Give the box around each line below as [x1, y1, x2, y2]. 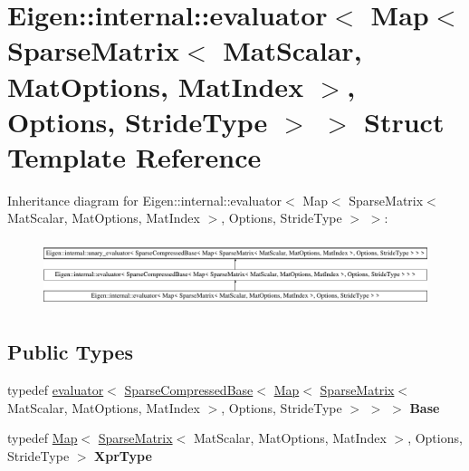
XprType [94, 446, 152, 465]
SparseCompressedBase [124, 380, 254, 399]
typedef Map [7, 428, 78, 447]
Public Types [7, 338, 134, 366]
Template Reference [7, 138, 262, 175]
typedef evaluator [7, 380, 104, 399]
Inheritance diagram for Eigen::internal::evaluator [7, 190, 282, 209]
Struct [364, 102, 445, 139]
